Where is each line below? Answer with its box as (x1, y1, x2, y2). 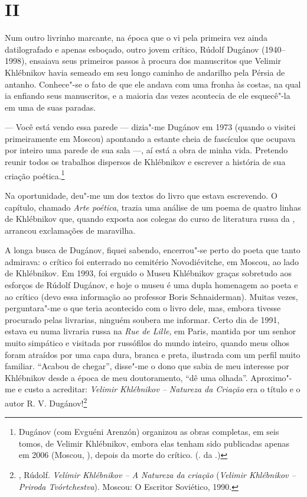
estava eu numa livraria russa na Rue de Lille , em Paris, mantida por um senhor (5, 325, 296, 337)
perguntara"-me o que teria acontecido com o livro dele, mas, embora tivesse (5, 302, 281, 314)
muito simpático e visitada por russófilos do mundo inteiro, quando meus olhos (5, 337, 290, 349)
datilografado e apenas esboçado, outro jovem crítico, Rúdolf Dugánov (5, 43, 259, 55)
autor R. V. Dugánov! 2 (5, 395, 87, 409)
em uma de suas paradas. (5, 101, 96, 113)
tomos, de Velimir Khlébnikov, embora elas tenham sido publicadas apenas (18, 437, 289, 449)
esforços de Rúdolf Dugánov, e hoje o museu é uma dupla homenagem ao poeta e (5, 279, 298, 291)
